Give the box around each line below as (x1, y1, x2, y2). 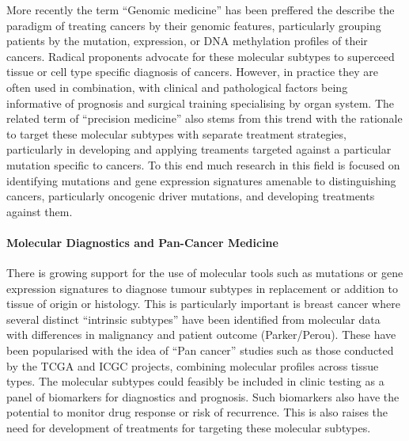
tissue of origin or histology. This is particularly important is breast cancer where (6, 295, 400, 312)
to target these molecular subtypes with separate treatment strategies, (6, 125, 347, 142)
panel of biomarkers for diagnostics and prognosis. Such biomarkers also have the (6, 388, 400, 405)
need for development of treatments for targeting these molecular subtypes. (6, 420, 371, 436)
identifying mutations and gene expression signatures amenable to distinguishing (6, 172, 396, 188)
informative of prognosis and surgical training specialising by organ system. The (6, 94, 394, 111)
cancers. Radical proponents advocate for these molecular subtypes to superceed (6, 48, 395, 64)
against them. (6, 203, 73, 219)
